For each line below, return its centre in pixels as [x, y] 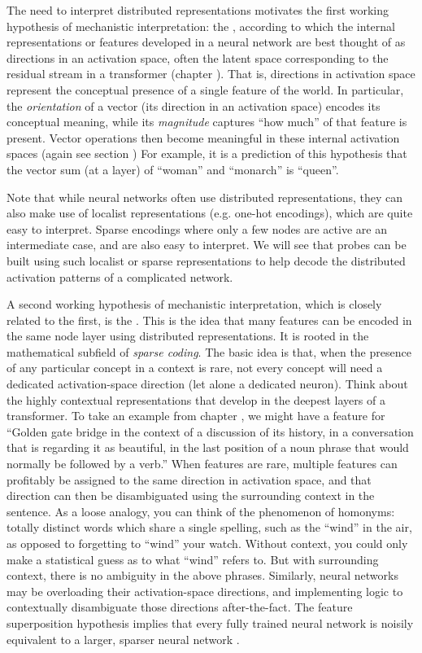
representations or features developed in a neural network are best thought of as [206, 42]
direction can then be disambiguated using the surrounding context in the [191, 495]
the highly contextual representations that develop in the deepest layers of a [196, 399]
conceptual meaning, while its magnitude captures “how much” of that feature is [207, 122]
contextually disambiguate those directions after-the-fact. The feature [180, 607]
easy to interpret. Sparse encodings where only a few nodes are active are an [197, 228]
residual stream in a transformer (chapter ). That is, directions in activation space [211, 74]
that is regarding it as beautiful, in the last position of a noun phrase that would [208, 447]
